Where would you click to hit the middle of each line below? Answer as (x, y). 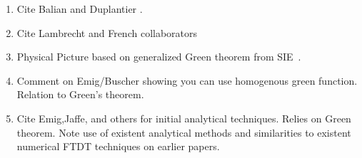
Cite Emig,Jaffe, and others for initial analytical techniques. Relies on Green (184, 118)
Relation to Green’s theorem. (80, 94)
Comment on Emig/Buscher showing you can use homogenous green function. (187, 80)
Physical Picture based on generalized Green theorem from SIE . (159, 57)
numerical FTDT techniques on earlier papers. (118, 146)
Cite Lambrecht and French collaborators (107, 32)
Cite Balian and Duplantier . (80, 9)
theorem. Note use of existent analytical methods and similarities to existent (184, 132)
